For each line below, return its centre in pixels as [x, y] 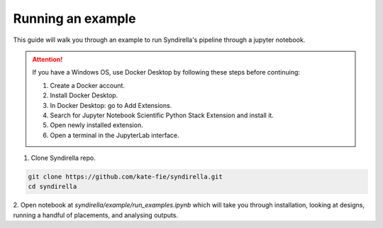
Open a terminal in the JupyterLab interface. [115, 135]
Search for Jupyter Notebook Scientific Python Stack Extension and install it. [162, 115]
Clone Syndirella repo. [63, 158]
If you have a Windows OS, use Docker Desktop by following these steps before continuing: [166, 72]
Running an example [74, 18]
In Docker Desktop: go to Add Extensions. [111, 105]
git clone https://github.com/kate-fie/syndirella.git [125, 177]
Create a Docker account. [88, 85]
